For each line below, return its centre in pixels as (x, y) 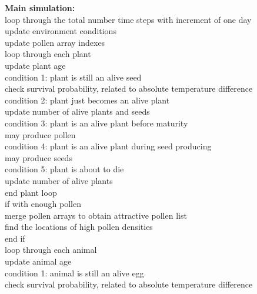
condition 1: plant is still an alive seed (73, 77)
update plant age (35, 65)
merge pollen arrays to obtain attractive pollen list (96, 215)
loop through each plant (48, 54)
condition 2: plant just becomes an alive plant (87, 100)
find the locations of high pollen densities (79, 227)
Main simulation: (40, 8)
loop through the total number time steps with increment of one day (128, 19)
